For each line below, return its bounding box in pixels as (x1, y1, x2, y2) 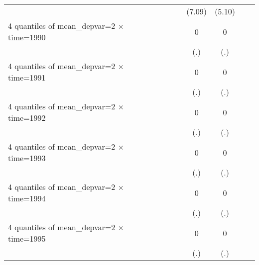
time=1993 (8, 152, 46, 164)
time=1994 (8, 192, 46, 204)
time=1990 (8, 31, 46, 43)
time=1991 (8, 72, 46, 83)
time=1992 (8, 112, 46, 123)
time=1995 (8, 233, 46, 244)
